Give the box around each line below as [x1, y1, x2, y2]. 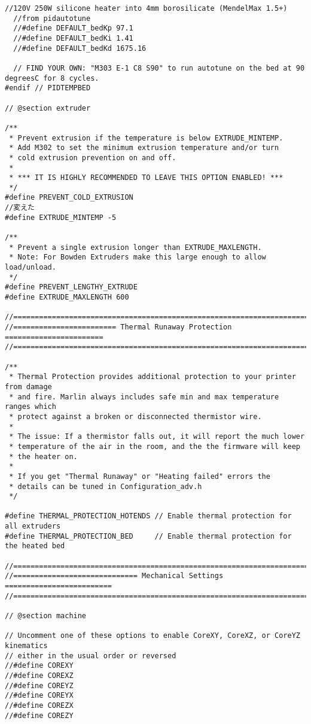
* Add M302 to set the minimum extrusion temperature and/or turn [9, 143, 279, 152]
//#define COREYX [5, 691, 74, 700]
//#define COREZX [5, 701, 74, 710]
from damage [5, 382, 52, 391]
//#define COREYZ [5, 681, 74, 690]
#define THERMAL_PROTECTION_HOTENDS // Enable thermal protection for [5, 512, 292, 521]
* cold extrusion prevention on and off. [9, 153, 176, 162]
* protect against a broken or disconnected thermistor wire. [9, 412, 262, 421]
